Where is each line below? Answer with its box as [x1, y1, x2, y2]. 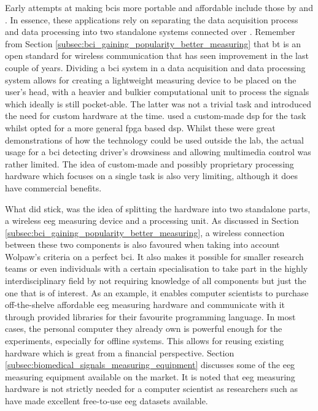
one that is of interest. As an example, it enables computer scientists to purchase [5, 286, 309, 299]
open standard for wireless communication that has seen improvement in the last [5, 49, 309, 62]
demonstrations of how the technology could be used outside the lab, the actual [5, 133, 304, 146]
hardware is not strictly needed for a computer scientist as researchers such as [5, 382, 298, 395]
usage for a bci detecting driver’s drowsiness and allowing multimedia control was [5, 145, 311, 158]
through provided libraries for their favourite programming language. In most [5, 310, 296, 323]
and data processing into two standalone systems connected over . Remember [5, 25, 295, 38]
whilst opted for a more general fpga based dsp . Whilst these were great [5, 121, 276, 134]
